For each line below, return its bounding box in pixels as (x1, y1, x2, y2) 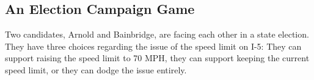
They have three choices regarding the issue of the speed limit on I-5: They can (5, 39, 302, 52)
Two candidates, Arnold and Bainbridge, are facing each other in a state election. (5, 28, 309, 41)
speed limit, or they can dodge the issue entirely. (5, 63, 187, 76)
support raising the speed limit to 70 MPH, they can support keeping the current (5, 52, 310, 64)
